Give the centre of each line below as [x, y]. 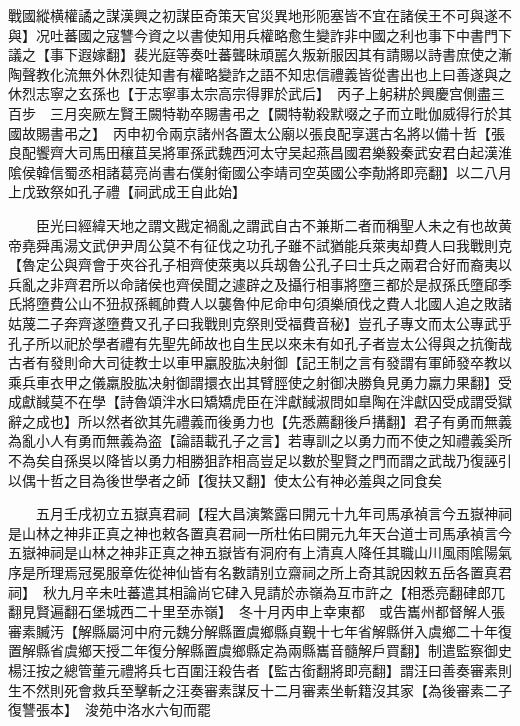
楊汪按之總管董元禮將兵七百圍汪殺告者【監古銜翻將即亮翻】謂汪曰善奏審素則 [260, 670]
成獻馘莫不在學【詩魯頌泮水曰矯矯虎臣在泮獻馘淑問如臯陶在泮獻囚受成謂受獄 [260, 401]
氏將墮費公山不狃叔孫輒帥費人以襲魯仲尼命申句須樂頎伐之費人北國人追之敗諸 [260, 303]
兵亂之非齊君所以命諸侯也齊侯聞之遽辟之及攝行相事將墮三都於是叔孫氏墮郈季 [260, 283]
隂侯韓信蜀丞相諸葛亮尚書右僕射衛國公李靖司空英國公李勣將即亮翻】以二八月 [260, 171]
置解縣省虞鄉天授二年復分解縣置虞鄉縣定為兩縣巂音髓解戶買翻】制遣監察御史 [260, 650]
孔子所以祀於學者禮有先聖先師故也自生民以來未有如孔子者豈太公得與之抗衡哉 [260, 342]
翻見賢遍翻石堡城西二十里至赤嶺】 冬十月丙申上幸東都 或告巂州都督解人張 [256, 611]
